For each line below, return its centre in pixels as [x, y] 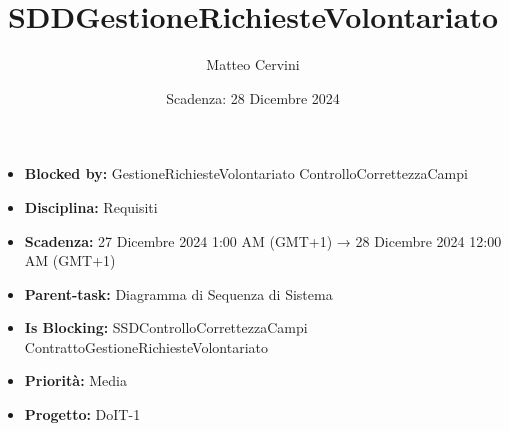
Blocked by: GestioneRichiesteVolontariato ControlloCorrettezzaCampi [246, 173]
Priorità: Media [76, 380]
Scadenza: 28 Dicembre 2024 [253, 97]
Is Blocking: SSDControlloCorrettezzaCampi [166, 327]
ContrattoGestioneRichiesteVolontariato [146, 346]
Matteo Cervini [253, 64]
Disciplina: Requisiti [91, 206]
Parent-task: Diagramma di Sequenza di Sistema [178, 293]
